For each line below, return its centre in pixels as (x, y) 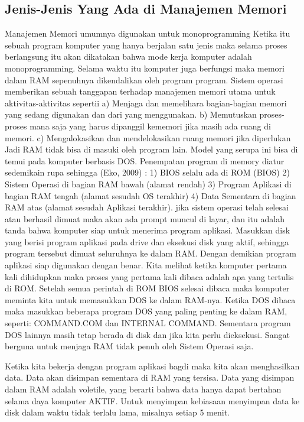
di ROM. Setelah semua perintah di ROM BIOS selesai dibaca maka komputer (147, 288)
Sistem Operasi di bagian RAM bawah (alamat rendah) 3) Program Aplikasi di (148, 184)
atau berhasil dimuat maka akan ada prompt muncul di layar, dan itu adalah (145, 218)
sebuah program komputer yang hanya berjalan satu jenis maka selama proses (146, 45)
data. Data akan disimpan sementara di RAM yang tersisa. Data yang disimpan (150, 377)
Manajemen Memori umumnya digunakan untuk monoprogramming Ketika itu (148, 33)
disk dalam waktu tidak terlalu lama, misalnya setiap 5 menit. (117, 412)
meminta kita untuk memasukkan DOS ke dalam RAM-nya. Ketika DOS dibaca (150, 299)
